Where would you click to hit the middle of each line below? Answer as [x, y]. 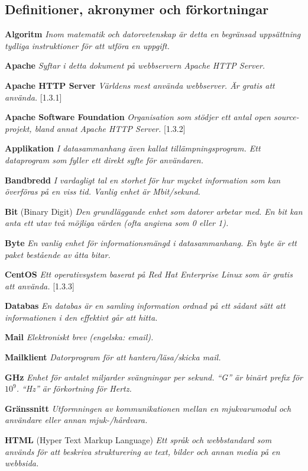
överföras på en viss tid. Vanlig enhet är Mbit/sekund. [103, 191]
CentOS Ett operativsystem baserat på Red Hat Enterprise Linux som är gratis [149, 274]
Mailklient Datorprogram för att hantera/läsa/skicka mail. [113, 357]
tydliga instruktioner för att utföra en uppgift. [87, 45]
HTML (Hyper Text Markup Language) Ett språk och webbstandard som [138, 440]
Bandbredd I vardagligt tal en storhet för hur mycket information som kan [143, 180]
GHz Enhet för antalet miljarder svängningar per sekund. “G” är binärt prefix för [154, 377]
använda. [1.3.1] [33, 97]
